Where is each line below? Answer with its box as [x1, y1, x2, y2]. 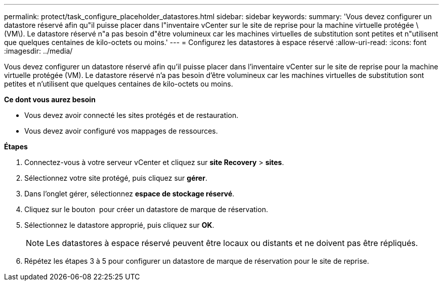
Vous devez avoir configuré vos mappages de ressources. [24, 127, 218, 135]
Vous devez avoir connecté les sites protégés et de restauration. [24, 111, 239, 119]
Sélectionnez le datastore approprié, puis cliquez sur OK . [24, 221, 214, 229]
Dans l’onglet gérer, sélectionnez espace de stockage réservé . [24, 189, 235, 198]
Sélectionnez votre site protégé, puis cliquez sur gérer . [24, 174, 207, 182]
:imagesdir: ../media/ [4, 47, 73, 55]
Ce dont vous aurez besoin [4, 95, 96, 104]
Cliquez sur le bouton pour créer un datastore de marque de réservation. [24, 205, 268, 214]
